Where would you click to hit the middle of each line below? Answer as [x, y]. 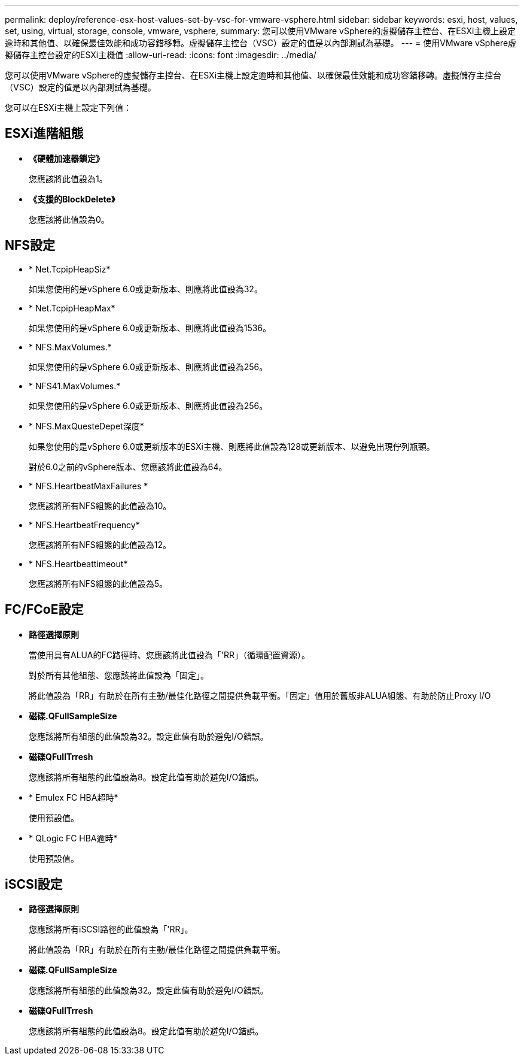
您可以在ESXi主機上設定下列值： [68, 107]
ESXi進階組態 [44, 134]
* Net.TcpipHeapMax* [72, 308]
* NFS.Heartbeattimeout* [78, 564]
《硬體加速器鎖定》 [66, 158]
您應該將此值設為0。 [69, 219]
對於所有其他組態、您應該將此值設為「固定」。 [119, 675]
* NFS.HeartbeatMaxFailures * [89, 486]
